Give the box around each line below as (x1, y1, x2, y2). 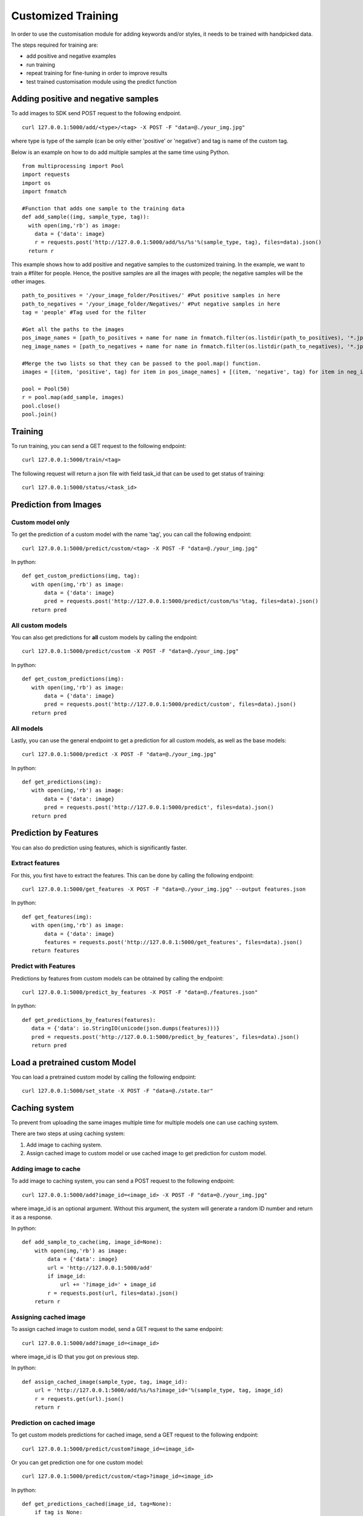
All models (11, 724, 44, 733)
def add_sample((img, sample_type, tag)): (22, 213, 150, 221)
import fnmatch (22, 188, 67, 195)
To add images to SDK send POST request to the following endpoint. (11, 110, 181, 117)
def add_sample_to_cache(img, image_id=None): (22, 1239, 163, 1246)
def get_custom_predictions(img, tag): (22, 572, 140, 579)
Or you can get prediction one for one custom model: (11, 1458, 144, 1466)
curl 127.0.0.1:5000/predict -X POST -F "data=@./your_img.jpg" (22, 751, 217, 758)
